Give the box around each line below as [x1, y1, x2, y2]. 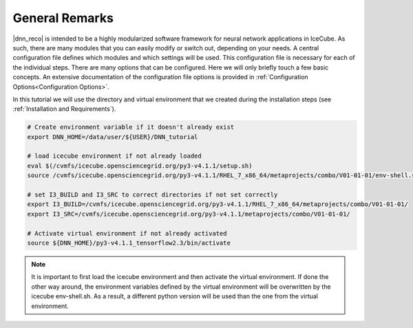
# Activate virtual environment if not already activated [27, 229, 227, 237]
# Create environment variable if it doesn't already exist [27, 123, 235, 131]
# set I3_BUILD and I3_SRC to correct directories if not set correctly [27, 191, 278, 198]
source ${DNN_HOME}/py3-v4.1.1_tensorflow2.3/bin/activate [27, 238, 231, 247]
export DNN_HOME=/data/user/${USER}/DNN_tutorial [27, 133, 198, 141]
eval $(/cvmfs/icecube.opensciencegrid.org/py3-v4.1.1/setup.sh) [27, 162, 253, 170]
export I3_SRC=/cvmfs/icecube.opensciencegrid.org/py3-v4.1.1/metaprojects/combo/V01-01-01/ [27, 210, 350, 218]
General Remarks [12, 10, 114, 25]
